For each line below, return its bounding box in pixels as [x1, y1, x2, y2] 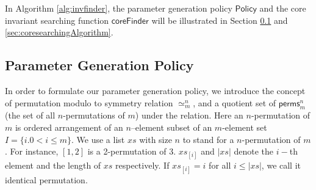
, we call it [261, 159, 301, 172]
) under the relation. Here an [135, 109, 243, 122]
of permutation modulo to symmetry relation [5, 96, 173, 109]
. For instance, [5, 145, 59, 158]
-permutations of [63, 109, 125, 122]
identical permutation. [5, 173, 88, 186]
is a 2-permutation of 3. [87, 145, 176, 158]
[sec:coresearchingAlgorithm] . [5, 26, 113, 38]
